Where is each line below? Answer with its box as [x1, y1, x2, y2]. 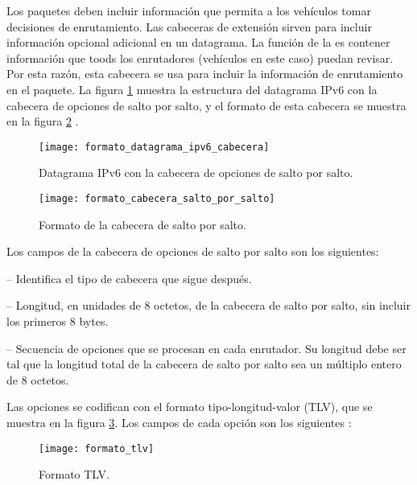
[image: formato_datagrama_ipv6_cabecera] [39, 141, 270, 153]
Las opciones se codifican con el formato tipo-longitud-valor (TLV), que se [6, 398, 373, 415]
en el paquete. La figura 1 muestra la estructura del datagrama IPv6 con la [6, 80, 378, 97]
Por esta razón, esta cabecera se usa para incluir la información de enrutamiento [6, 65, 403, 82]
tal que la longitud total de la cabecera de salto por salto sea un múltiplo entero [6, 356, 402, 372]
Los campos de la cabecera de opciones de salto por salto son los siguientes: [6, 243, 379, 260]
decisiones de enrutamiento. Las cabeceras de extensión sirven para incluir [6, 18, 372, 35]
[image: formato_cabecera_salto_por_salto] [39, 193, 275, 204]
